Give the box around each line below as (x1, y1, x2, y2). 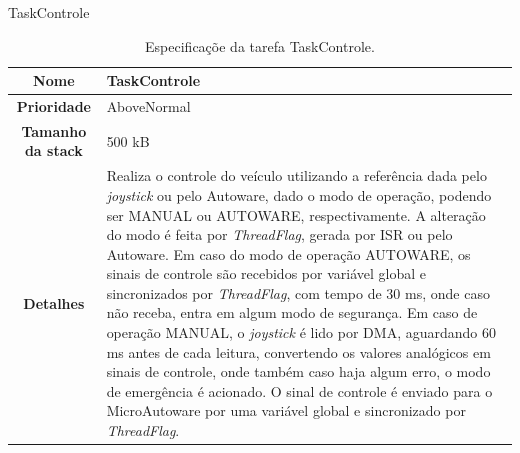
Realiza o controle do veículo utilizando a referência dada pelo (106, 165, 487, 186)
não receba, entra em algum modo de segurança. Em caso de (106, 302, 478, 323)
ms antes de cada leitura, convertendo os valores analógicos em (106, 341, 491, 362)
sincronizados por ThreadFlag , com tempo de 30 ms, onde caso (106, 282, 490, 303)
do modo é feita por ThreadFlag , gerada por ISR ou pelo (106, 224, 453, 245)
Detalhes (23, 292, 85, 313)
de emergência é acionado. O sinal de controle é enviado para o (106, 380, 493, 401)
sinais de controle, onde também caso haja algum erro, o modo (106, 361, 491, 382)
